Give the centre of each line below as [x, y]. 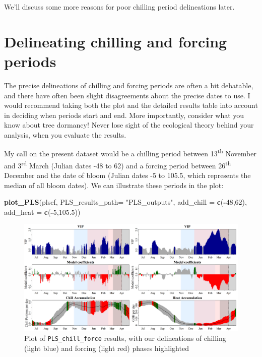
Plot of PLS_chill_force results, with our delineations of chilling [125, 338]
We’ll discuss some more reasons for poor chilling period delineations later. [119, 7]
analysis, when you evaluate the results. [65, 134]
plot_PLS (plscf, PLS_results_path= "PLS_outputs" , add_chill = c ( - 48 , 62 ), [125, 202]
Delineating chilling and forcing [116, 41]
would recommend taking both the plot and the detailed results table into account [131, 105]
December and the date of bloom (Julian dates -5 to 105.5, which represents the [127, 175]
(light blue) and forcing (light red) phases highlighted [107, 348]
